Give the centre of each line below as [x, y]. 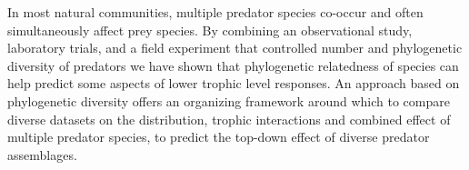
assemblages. [42, 154]
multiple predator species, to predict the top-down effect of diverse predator [219, 137]
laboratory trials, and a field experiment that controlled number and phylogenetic [235, 48]
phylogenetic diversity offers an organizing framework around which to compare [229, 100]
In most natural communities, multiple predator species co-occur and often [215, 12]
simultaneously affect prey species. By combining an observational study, [210, 30]
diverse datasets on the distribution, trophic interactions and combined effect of [229, 119]
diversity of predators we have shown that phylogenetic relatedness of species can [233, 65]
